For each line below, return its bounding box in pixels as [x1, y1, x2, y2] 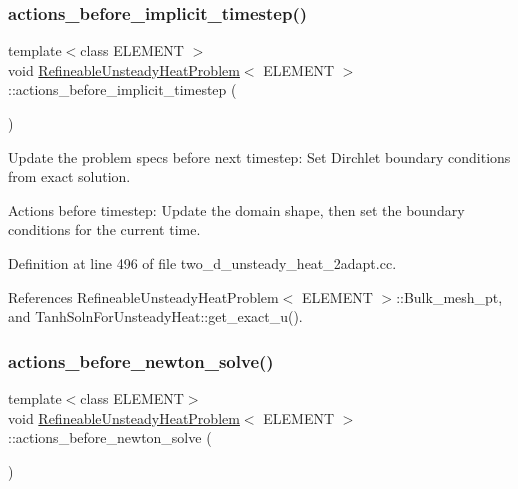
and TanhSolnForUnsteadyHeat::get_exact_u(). [8, 306, 303, 327]
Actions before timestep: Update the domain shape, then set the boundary [8, 199, 465, 220]
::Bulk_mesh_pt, [396, 286, 503, 307]
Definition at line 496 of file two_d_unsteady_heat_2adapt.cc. [8, 252, 397, 273]
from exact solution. [8, 166, 131, 187]
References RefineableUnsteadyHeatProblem [8, 286, 279, 307]
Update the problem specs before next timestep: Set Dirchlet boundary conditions [8, 146, 511, 167]
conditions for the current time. [8, 219, 201, 240]
